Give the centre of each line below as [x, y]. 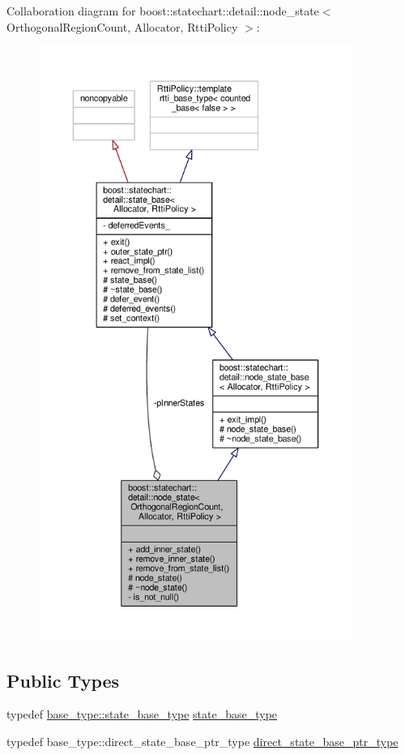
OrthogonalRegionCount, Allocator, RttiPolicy [122, 26]
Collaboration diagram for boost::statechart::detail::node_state [163, 11]
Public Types [63, 680]
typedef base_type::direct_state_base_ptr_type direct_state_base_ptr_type [202, 741]
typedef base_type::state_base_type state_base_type [142, 714]
